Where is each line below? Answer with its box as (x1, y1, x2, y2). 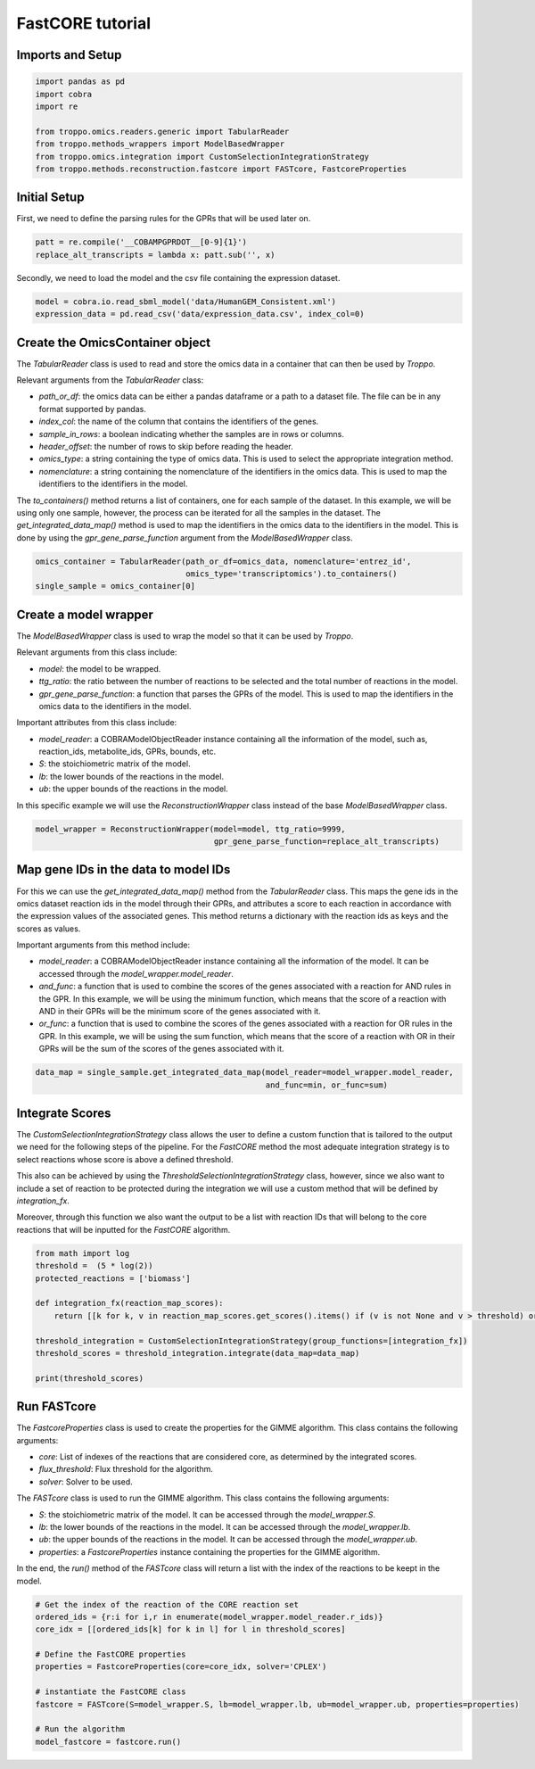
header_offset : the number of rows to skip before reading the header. (38, 441, 293, 451)
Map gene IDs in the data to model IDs (16, 862, 231, 878)
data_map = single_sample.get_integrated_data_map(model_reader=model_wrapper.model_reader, (35, 1067, 454, 1078)
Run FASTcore (16, 1399, 97, 1414)
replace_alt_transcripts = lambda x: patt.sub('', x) (35, 250, 276, 260)
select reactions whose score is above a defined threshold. (16, 1153, 234, 1164)
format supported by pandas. (38, 403, 146, 414)
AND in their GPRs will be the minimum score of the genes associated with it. (38, 1006, 321, 1017)
